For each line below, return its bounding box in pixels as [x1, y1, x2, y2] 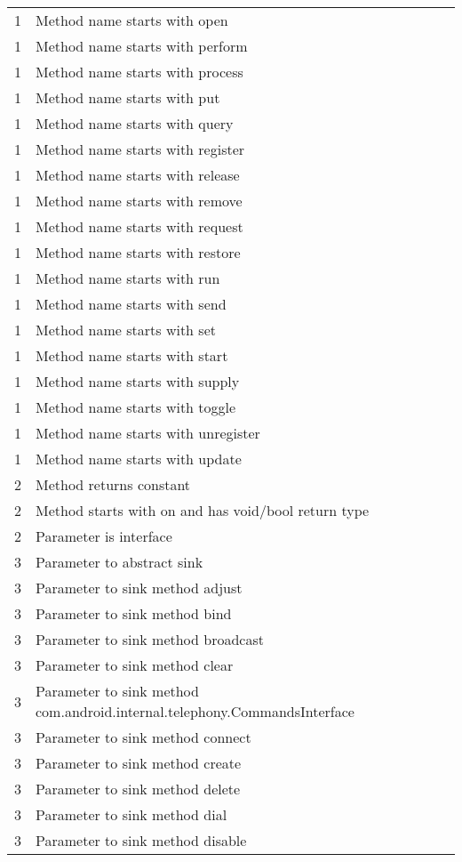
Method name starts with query [36, 113, 234, 133]
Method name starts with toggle [36, 397, 236, 417]
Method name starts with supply [36, 371, 240, 391]
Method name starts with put [36, 87, 220, 108]
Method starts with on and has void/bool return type [36, 500, 370, 520]
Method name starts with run [36, 268, 220, 288]
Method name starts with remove [36, 190, 243, 211]
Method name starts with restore [36, 242, 241, 262]
